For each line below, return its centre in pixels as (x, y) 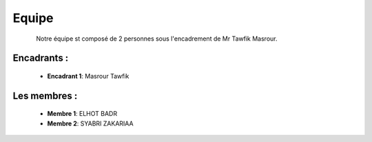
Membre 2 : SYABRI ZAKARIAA (90, 123)
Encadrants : (41, 58)
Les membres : (45, 95)
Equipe (33, 18)
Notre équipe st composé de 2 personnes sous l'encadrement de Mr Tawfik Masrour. (157, 39)
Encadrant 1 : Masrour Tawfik (88, 76)
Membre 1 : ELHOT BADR (82, 114)
